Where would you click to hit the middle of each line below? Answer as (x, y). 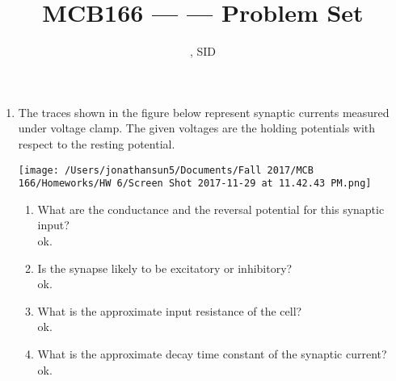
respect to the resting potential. (97, 143)
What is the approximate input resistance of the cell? (170, 310)
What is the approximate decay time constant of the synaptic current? (212, 353)
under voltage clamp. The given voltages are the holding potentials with (197, 128)
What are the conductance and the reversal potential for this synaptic (211, 209)
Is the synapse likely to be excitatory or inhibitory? (165, 268)
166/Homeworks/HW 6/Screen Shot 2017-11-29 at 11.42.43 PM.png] (195, 184)
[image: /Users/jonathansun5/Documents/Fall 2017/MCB (166, 170)
